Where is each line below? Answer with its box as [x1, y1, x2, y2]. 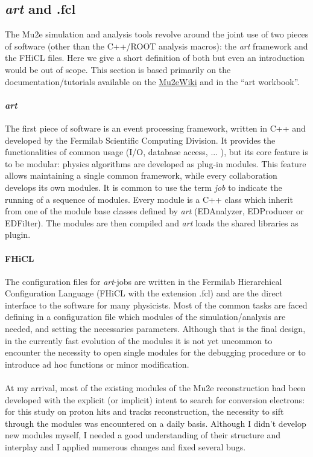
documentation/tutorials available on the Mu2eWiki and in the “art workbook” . [5, 75, 300, 88]
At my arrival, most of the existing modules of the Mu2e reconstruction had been [5, 382, 306, 394]
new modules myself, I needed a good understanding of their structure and [5, 429, 281, 441]
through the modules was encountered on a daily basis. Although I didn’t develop [5, 417, 306, 429]
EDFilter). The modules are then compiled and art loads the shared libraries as [5, 216, 299, 229]
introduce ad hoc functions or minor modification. [5, 357, 189, 370]
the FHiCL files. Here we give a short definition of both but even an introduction [5, 51, 305, 64]
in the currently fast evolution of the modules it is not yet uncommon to [5, 334, 273, 347]
